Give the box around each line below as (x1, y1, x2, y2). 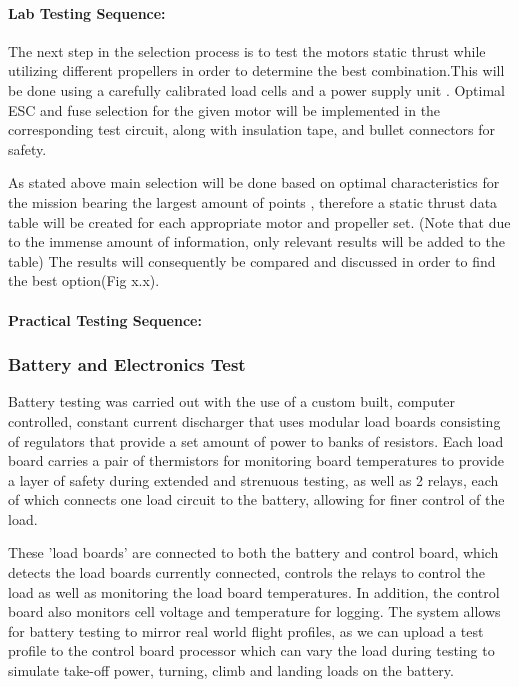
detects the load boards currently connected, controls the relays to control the (8, 562, 485, 583)
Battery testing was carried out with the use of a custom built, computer (8, 391, 456, 412)
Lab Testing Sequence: (8, 2, 166, 23)
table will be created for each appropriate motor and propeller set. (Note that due (8, 211, 511, 232)
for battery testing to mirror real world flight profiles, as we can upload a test (8, 620, 484, 641)
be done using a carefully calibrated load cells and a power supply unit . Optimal (8, 79, 505, 100)
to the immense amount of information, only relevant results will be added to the (8, 231, 505, 252)
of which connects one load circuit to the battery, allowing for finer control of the (8, 489, 505, 510)
